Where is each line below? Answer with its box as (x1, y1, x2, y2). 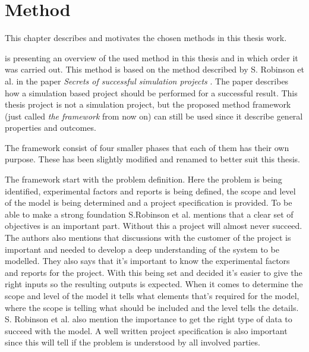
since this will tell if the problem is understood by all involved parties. (5, 336, 260, 348)
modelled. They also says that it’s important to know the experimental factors (5, 254, 290, 267)
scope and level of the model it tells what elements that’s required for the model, (5, 290, 299, 301)
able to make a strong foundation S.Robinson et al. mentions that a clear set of (5, 208, 294, 220)
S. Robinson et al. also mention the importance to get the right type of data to (5, 313, 292, 325)
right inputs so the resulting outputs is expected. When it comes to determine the (5, 278, 303, 290)
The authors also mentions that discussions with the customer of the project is (5, 231, 291, 244)
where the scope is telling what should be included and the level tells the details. (5, 301, 299, 313)
